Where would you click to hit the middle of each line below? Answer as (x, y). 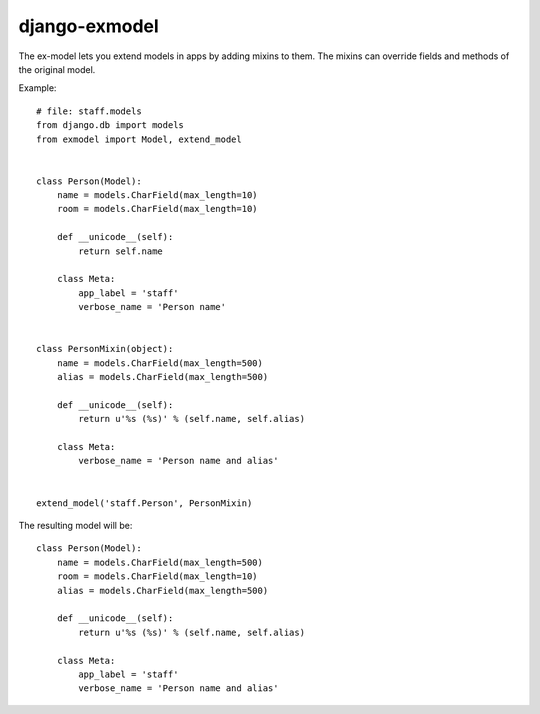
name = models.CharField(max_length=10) (157, 195)
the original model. (57, 69)
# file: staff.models (89, 111)
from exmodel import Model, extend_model (139, 139)
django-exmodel (88, 26)
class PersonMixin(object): (105, 349)
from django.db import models (110, 125)
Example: (37, 88)
